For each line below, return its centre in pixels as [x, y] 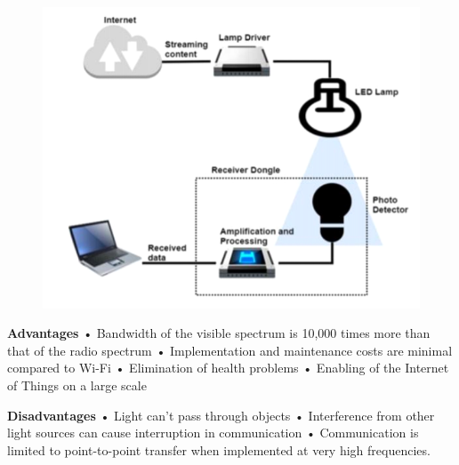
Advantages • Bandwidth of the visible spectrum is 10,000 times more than [219, 333]
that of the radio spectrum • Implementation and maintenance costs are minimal [230, 350]
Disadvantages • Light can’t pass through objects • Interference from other [221, 415]
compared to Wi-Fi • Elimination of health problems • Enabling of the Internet [228, 368]
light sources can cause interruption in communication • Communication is [213, 433]
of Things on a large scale [77, 385]
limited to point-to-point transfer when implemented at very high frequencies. [219, 449]
